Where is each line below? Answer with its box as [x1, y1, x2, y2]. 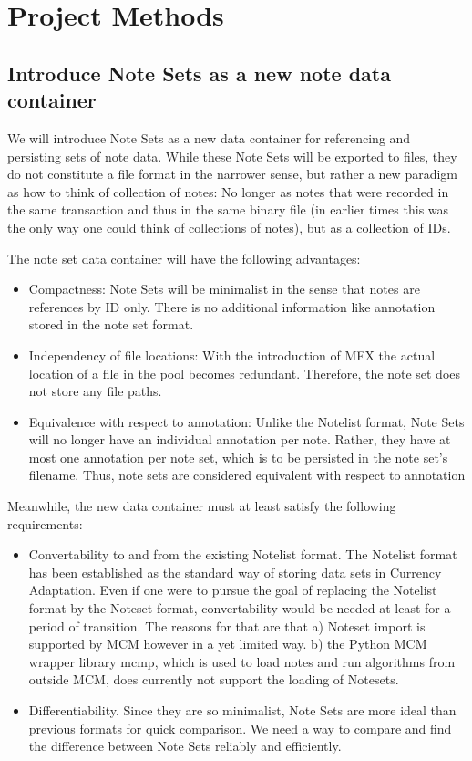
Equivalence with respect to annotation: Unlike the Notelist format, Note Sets [28, 412, 465, 431]
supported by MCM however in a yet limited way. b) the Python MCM [28, 634, 427, 653]
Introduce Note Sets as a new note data [7, 58, 391, 87]
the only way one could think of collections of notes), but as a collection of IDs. [7, 217, 451, 236]
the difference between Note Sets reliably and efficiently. [28, 736, 342, 756]
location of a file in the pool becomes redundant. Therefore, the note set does [28, 363, 461, 382]
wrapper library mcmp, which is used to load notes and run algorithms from [28, 652, 456, 671]
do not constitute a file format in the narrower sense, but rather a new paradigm [7, 164, 458, 183]
